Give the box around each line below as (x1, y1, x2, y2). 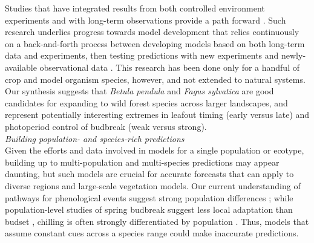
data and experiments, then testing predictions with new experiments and (5, 49, 279, 62)
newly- (281, 49, 306, 62)
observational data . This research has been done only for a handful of (39, 60, 299, 73)
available (5, 60, 37, 73)
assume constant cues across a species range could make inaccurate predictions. (5, 227, 299, 239)
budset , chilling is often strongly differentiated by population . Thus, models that (5, 215, 309, 227)
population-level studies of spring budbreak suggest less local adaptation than (5, 203, 293, 216)
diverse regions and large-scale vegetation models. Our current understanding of (5, 179, 301, 192)
